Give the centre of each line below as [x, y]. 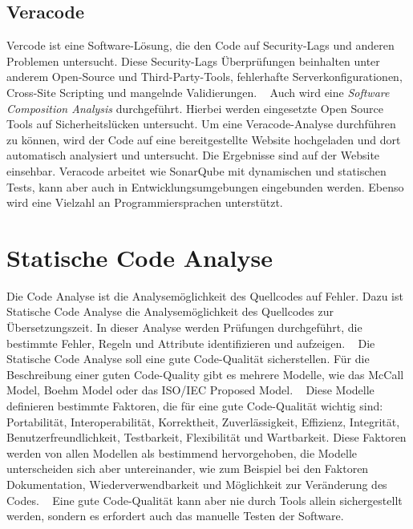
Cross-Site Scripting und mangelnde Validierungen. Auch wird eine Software [198, 92]
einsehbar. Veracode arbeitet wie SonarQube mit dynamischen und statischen [196, 170]
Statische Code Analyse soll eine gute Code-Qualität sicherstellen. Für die [188, 359]
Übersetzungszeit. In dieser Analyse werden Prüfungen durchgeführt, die [184, 327]
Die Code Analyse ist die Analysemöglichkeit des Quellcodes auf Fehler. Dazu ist [205, 295]
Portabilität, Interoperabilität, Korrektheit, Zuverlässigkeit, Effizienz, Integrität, [203, 421]
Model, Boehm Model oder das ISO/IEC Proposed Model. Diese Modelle [190, 390]
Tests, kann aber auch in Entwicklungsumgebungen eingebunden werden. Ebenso [205, 186]
